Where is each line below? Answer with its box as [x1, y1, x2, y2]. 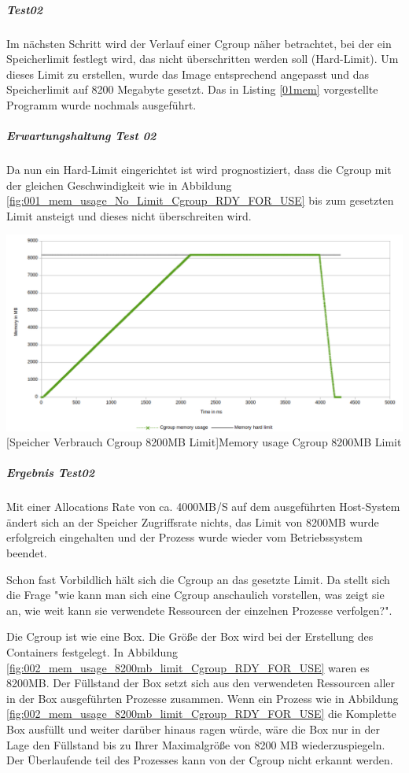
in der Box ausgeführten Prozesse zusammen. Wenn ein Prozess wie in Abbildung [6, 690, 399, 706]
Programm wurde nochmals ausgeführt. [6, 96, 197, 113]
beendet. [6, 545, 47, 561]
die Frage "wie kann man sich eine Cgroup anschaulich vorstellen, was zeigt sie [6, 586, 385, 603]
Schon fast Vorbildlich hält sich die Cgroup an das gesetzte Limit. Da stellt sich [6, 571, 390, 587]
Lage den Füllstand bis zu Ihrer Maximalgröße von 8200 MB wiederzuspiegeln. [6, 736, 385, 753]
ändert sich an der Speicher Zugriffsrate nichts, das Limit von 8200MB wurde [6, 513, 379, 530]
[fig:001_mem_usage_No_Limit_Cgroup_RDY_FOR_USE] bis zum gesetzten [6, 192, 394, 209]
